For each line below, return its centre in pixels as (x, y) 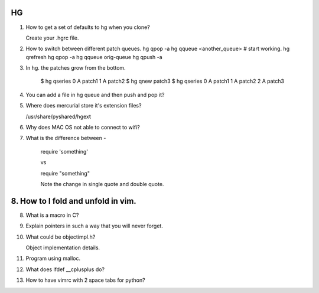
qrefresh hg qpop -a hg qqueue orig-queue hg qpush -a (94, 57)
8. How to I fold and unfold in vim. (74, 201)
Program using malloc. (53, 258)
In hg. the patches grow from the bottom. (76, 68)
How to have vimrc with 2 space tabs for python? (85, 280)
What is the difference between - (66, 138)
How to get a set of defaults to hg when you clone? (88, 27)
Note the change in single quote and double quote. (102, 184)
